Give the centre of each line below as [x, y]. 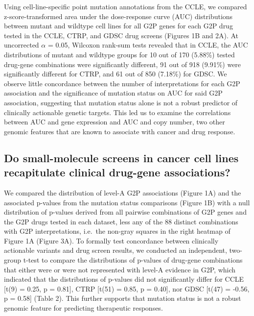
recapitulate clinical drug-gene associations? [117, 172]
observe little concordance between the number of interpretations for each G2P [122, 83]
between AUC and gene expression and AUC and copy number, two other [115, 122]
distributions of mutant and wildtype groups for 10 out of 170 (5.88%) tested [119, 54]
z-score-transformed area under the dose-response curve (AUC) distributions [118, 16]
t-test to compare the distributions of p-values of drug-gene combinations [133, 260]
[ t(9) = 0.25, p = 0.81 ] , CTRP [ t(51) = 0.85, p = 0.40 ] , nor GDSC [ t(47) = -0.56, [127, 288]
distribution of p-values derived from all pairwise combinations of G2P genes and [125, 212]
